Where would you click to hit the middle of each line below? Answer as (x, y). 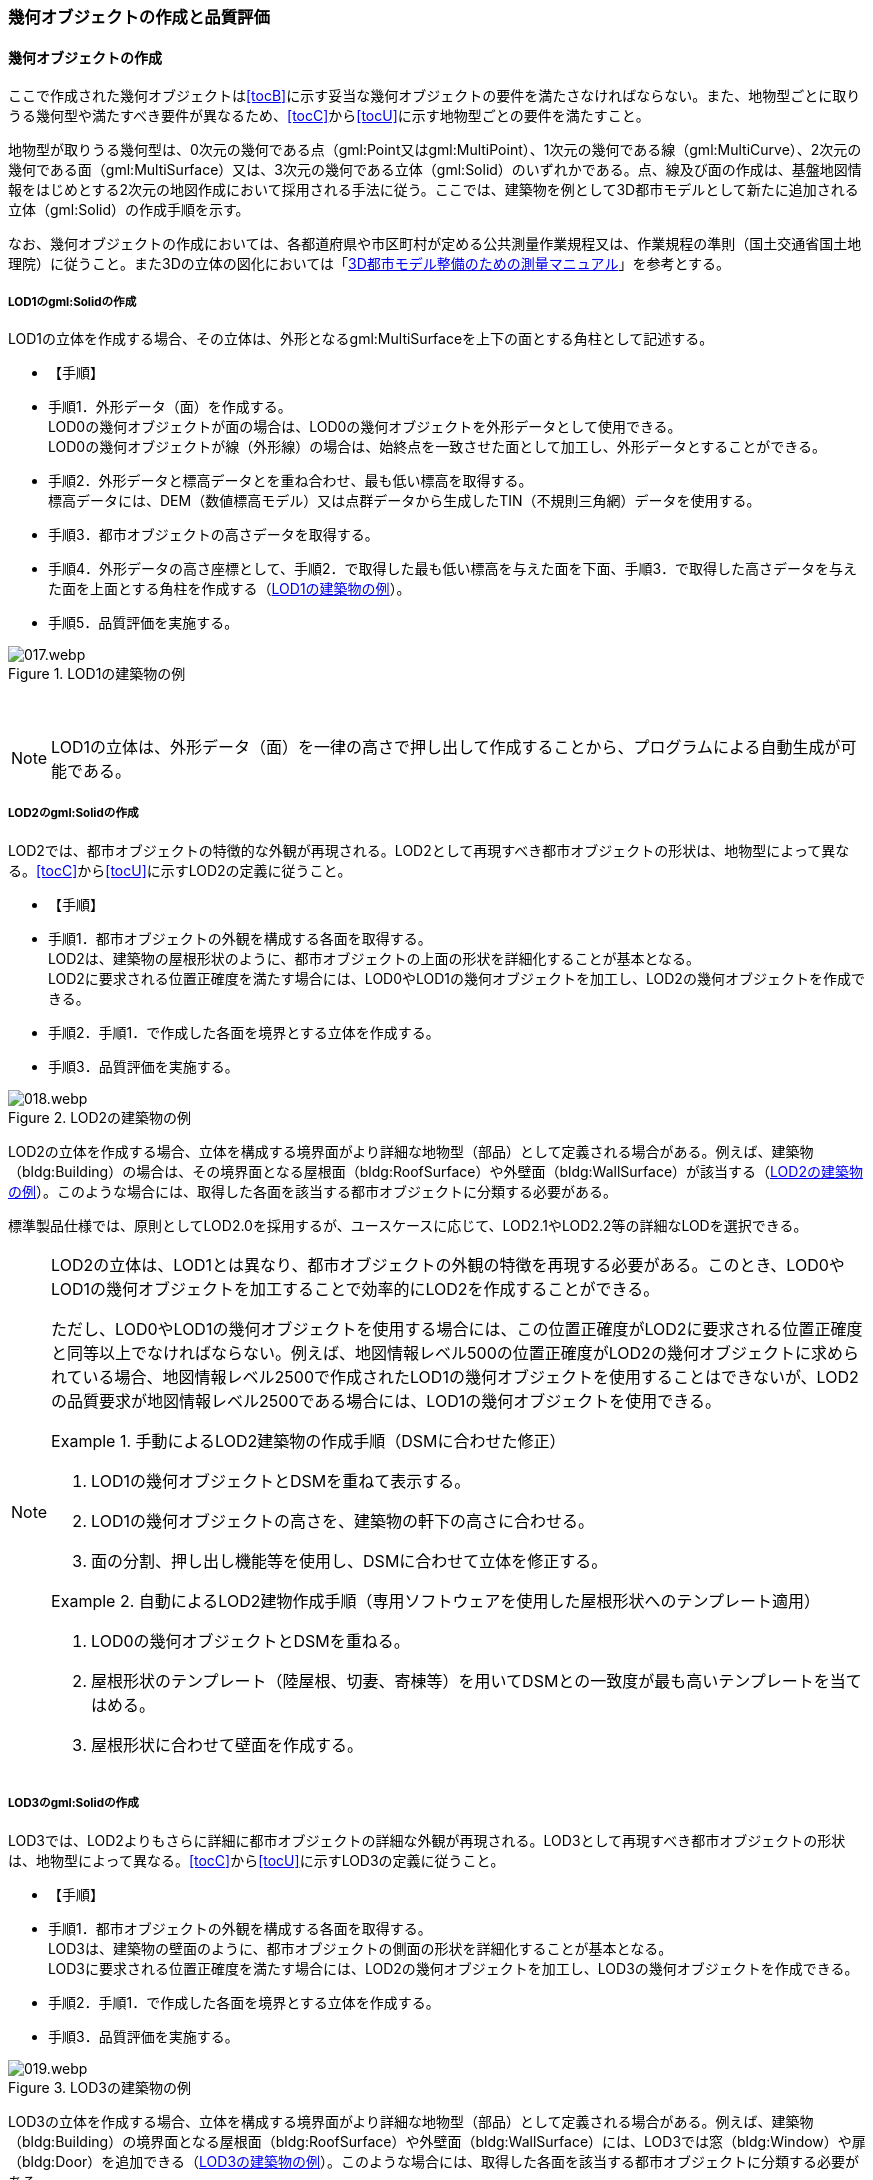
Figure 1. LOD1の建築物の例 (97, 673)
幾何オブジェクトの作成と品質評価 (139, 17)
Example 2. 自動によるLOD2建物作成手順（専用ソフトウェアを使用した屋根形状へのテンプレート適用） (435, 1600)
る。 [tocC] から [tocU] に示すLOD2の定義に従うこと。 (180, 870)
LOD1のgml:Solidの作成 (72, 301)
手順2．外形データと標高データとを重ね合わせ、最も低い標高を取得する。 (290, 480)
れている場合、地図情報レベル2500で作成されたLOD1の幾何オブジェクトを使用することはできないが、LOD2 (455, 1376)
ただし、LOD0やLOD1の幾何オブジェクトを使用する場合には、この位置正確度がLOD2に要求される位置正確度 (457, 1328)
